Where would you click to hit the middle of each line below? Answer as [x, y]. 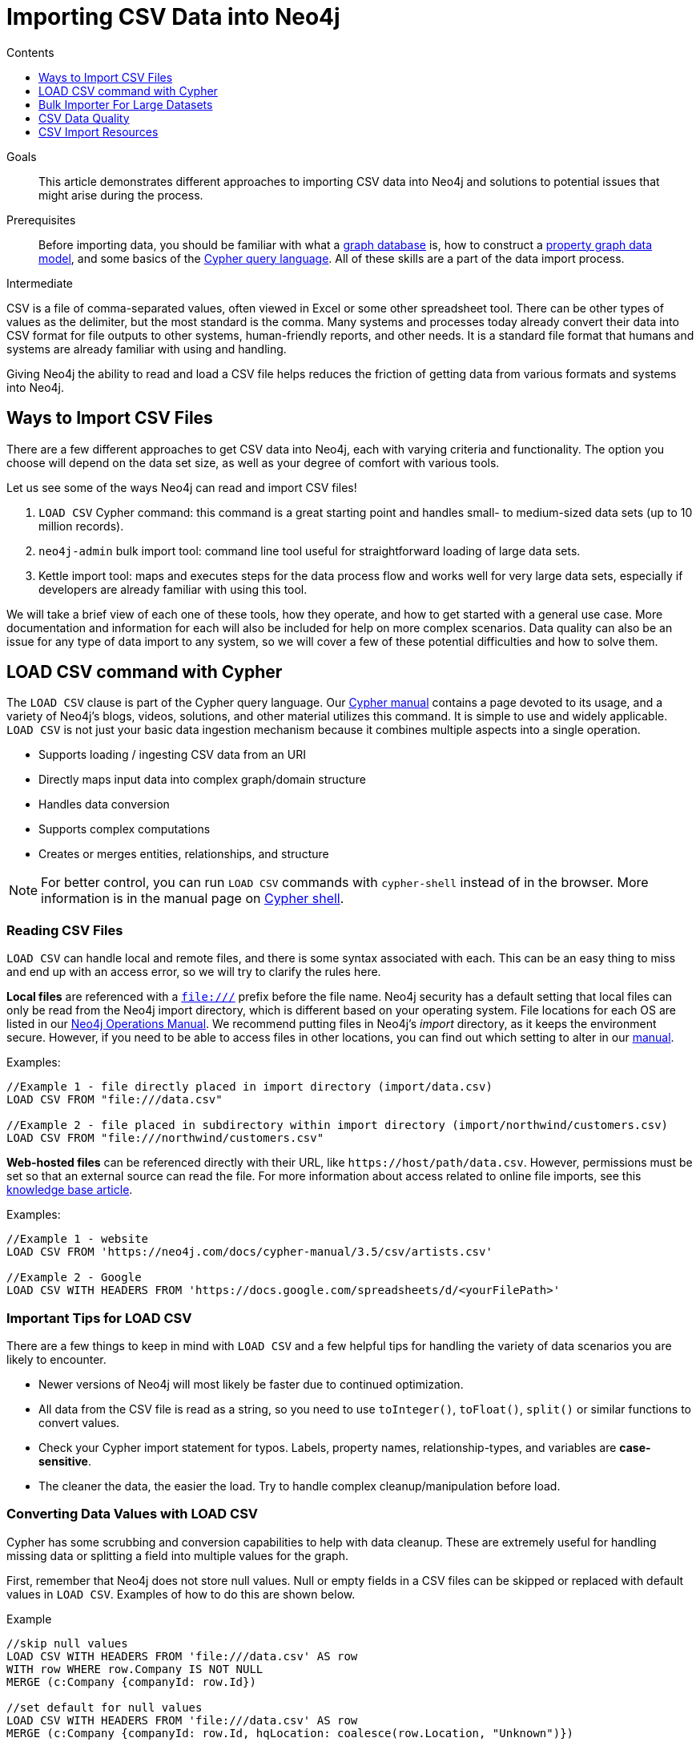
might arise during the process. [121, 195]
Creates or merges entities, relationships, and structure [184, 854]
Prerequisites [41, 220]
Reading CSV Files [65, 930]
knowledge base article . [70, 1190]
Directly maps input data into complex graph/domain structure [202, 780]
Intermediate [40, 283]
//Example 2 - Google [74, 1278]
